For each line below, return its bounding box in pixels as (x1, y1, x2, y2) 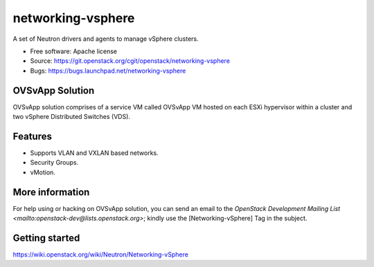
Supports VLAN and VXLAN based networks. (30, 149, 159, 157)
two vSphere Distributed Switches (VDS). (12, 113, 131, 121)
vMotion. (30, 168, 55, 176)
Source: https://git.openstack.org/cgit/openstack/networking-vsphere (30, 57, 230, 65)
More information (12, 186, 90, 198)
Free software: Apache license (30, 47, 118, 55)
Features (12, 130, 52, 142)
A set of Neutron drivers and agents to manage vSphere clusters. (12, 35, 199, 43)
